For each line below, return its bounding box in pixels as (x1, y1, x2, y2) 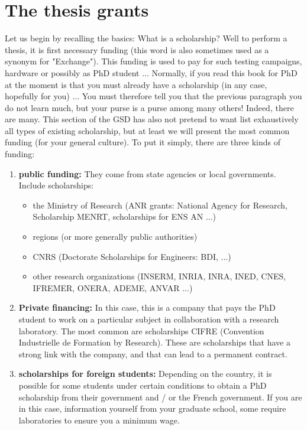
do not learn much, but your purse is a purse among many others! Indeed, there (5, 101, 294, 113)
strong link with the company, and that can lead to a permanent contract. (18, 347, 287, 360)
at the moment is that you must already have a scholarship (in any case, (5, 78, 267, 90)
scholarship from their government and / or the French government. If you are (18, 390, 302, 403)
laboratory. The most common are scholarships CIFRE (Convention (18, 324, 264, 337)
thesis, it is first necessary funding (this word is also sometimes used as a (5, 43, 269, 56)
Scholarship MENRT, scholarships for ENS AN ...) (33, 210, 216, 223)
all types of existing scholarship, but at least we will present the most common (5, 124, 290, 136)
